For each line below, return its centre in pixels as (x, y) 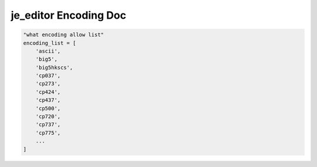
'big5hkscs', (54, 67)
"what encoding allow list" (63, 35)
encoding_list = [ (50, 43)
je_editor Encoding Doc (68, 15)
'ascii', (48, 51)
